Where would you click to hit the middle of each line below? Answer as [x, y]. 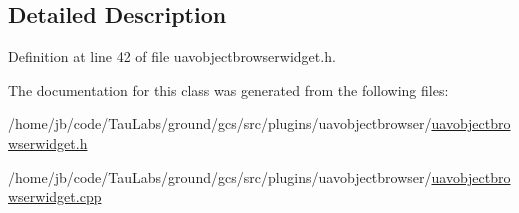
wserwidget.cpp [55, 196]
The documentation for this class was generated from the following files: [228, 89]
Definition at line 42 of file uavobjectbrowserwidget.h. [172, 56]
